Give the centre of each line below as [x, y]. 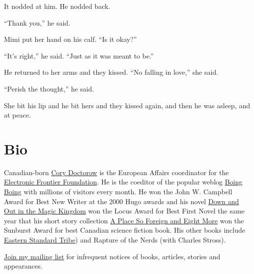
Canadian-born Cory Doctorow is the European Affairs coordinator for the [116, 172]
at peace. [17, 115]
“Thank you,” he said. [37, 22]
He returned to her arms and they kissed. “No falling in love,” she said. [111, 72]
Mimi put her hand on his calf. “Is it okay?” [71, 39]
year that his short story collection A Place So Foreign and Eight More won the [124, 220]
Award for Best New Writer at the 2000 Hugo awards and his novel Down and [122, 201]
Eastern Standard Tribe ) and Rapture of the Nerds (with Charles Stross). [115, 240]
